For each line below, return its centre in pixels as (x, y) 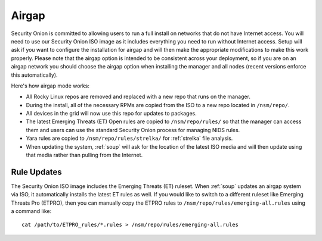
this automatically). (34, 75)
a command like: (31, 211)
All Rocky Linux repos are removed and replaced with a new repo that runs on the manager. (138, 97)
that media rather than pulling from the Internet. (84, 155)
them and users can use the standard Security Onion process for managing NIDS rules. (133, 130)
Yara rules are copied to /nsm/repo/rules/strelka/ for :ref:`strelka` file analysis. (129, 138)
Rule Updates (36, 172)
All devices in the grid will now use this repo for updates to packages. (111, 114)
